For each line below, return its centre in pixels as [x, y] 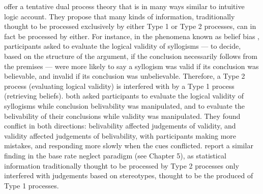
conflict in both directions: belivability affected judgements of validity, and [120, 126]
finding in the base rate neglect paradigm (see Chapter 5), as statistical [115, 155]
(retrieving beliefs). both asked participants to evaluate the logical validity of [124, 96]
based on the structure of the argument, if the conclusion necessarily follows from [131, 56]
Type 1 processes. [32, 185]
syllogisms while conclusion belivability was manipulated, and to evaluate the [124, 105]
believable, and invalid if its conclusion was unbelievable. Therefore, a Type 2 [125, 76]
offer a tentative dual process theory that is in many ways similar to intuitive [124, 6]
